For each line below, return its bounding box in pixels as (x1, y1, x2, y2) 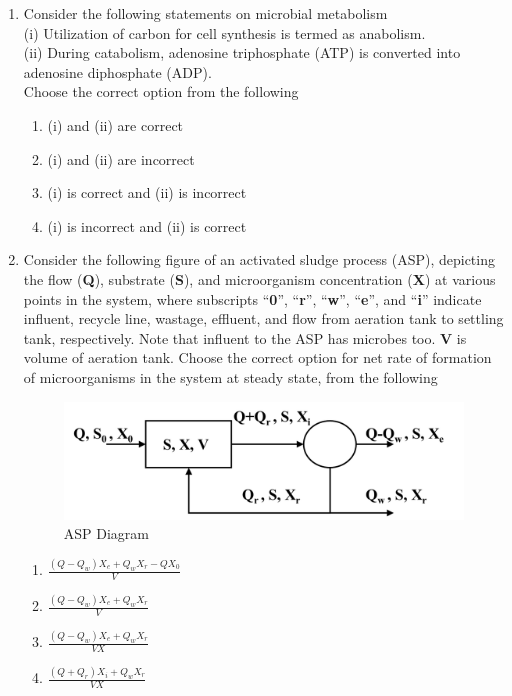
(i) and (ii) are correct (47, 114, 184, 135)
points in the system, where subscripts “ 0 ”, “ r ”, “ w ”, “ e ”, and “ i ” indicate (23, 288, 482, 309)
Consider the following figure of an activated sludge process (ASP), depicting (23, 249, 495, 270)
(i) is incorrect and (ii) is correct (47, 215, 247, 236)
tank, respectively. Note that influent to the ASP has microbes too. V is (23, 327, 467, 348)
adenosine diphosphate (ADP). (23, 61, 212, 82)
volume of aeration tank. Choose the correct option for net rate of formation (23, 347, 492, 368)
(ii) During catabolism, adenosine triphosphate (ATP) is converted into (23, 42, 461, 63)
